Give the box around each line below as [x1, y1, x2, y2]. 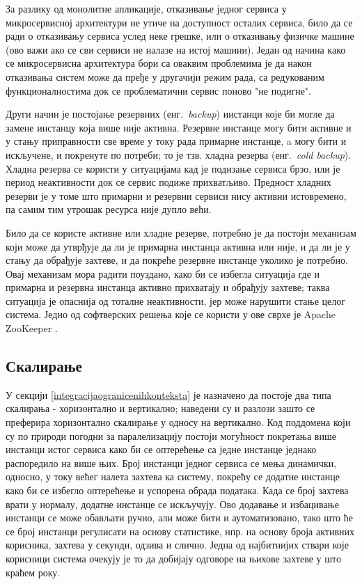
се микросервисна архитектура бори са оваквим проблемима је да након [6, 56, 312, 70]
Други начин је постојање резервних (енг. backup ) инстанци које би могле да [6, 106, 335, 121]
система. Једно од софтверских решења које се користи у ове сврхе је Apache [6, 307, 336, 322]
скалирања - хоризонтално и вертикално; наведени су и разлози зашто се [6, 401, 315, 416]
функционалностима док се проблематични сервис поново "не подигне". [6, 83, 311, 97]
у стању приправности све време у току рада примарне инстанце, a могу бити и [6, 134, 347, 148]
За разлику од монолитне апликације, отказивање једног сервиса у [6, 1, 287, 15]
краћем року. [6, 565, 61, 579]
